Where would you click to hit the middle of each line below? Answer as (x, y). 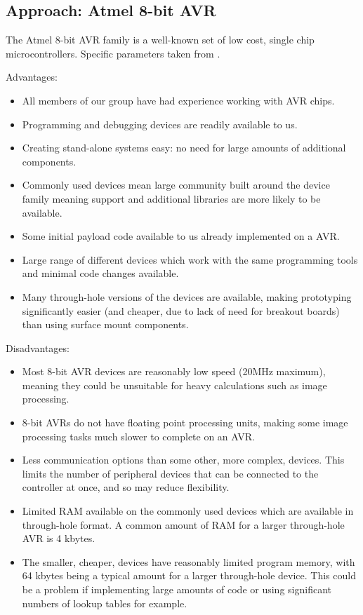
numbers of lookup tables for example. (105, 603)
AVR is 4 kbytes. (59, 538)
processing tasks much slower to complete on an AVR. (138, 436)
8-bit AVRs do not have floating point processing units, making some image (185, 423)
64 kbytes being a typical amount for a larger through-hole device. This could (189, 575)
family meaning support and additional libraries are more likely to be (171, 198)
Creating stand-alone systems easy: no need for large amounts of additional (184, 148)
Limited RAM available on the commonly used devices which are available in (188, 511)
